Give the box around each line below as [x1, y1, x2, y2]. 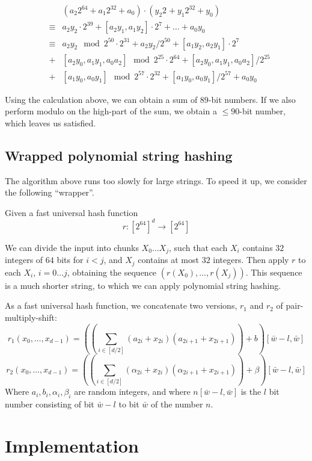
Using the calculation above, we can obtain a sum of [5, 93, 198, 105]
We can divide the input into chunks [5, 241, 139, 253]
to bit [118, 397, 139, 410]
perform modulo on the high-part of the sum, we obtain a [5, 105, 217, 117]
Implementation [5, 433, 139, 457]
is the [240, 385, 262, 398]
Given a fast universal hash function [5, 206, 138, 218]
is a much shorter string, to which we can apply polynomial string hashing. [5, 279, 281, 291]
